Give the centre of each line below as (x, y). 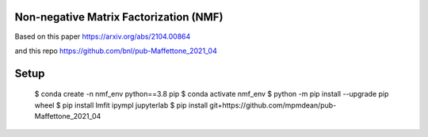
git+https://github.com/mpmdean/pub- (273, 105)
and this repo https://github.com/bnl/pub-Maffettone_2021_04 (116, 51)
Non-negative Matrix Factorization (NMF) (119, 17)
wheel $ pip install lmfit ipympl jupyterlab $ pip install (121, 105)
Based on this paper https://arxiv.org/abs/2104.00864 (103, 36)
